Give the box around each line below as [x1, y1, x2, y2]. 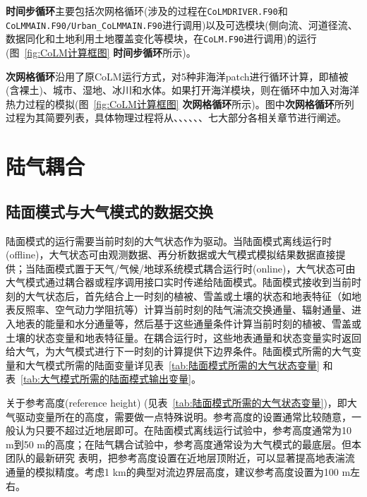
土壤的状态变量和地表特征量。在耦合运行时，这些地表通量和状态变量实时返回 [6, 330, 361, 345]
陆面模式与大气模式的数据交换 [6, 200, 213, 222]
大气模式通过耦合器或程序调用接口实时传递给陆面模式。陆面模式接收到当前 [6, 275, 351, 289]
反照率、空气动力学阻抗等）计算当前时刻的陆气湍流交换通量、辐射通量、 [15, 302, 351, 317]
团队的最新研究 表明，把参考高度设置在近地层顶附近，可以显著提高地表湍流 [6, 450, 355, 465]
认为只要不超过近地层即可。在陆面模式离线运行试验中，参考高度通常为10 [15, 423, 351, 438]
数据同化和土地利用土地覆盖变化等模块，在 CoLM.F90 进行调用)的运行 [6, 31, 317, 46]
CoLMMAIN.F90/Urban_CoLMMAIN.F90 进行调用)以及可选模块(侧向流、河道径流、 [6, 17, 358, 32]
